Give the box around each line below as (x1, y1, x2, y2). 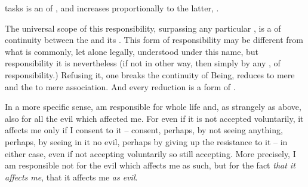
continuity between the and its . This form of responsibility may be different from (5, 33, 303, 46)
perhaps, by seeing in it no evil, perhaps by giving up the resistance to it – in (5, 135, 288, 148)
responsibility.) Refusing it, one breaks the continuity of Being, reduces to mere (5, 68, 295, 81)
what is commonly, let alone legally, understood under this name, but (5, 45, 259, 57)
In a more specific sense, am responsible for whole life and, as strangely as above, (5, 100, 301, 113)
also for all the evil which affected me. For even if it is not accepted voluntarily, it (5, 112, 304, 124)
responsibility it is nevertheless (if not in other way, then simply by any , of (5, 57, 281, 69)
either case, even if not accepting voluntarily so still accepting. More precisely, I (5, 147, 296, 160)
